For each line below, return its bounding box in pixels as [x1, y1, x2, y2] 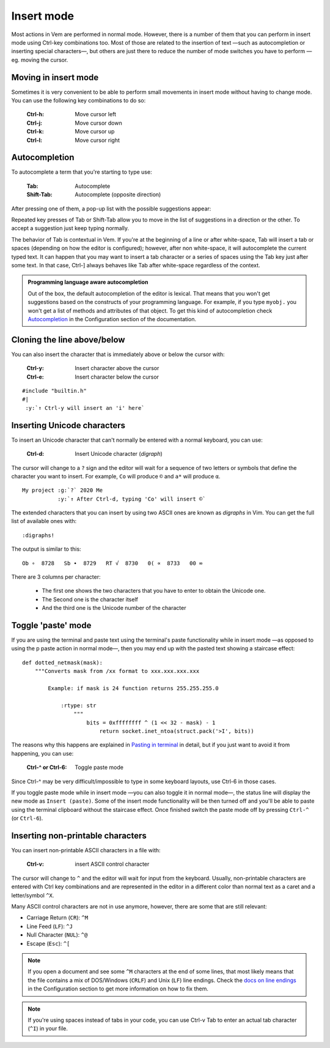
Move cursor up [75, 128, 115, 135]
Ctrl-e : [26, 373, 44, 381]
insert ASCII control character [75, 860, 150, 868]
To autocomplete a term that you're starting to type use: [11, 168, 152, 176]
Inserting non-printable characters [11, 830, 147, 841]
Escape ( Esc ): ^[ [26, 940, 70, 947]
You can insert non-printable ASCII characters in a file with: [11, 847, 161, 854]
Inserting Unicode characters [11, 420, 125, 431]
